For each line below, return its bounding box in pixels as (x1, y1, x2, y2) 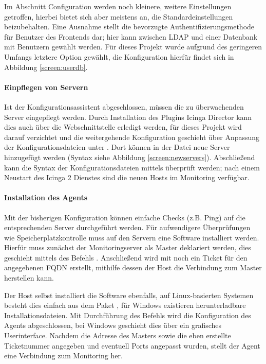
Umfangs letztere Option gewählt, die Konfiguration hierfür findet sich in (4, 51, 234, 62)
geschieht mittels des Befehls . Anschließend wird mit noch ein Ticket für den (4, 252, 248, 263)
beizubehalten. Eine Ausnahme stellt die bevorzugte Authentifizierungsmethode (4, 21, 255, 32)
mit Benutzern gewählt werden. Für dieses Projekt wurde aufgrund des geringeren (4, 41, 262, 52)
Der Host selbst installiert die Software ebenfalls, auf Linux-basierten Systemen (4, 289, 254, 300)
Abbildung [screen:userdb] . (4, 61, 88, 72)
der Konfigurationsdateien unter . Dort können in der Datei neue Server (4, 142, 230, 152)
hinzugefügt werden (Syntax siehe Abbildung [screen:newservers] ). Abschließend (4, 151, 255, 162)
